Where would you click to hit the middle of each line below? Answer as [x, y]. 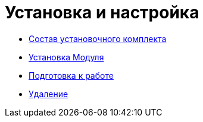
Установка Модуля [66, 57]
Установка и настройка [102, 12]
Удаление [49, 94]
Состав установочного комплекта [98, 38]
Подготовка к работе [71, 75]
